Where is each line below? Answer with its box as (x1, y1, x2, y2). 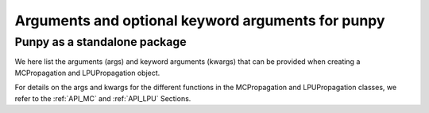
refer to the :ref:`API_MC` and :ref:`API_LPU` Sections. (14, 93, 191, 103)
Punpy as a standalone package (14, 35, 187, 49)
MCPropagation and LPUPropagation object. (14, 68, 160, 77)
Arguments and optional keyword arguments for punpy (14, 12, 385, 29)
